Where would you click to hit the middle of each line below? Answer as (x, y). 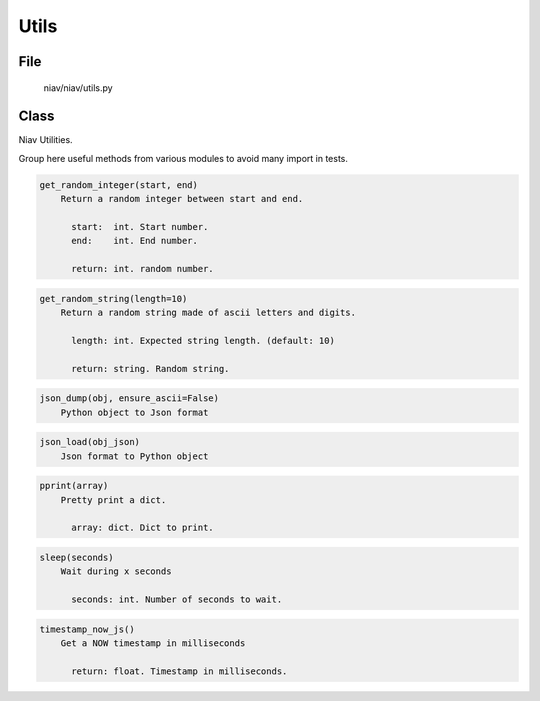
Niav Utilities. (46, 140)
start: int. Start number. (140, 227)
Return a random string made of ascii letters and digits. (208, 313)
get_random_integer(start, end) (119, 184)
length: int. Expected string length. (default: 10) (203, 340)
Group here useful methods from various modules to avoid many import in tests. (183, 158)
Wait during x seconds (116, 571)
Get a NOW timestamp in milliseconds (153, 643)
